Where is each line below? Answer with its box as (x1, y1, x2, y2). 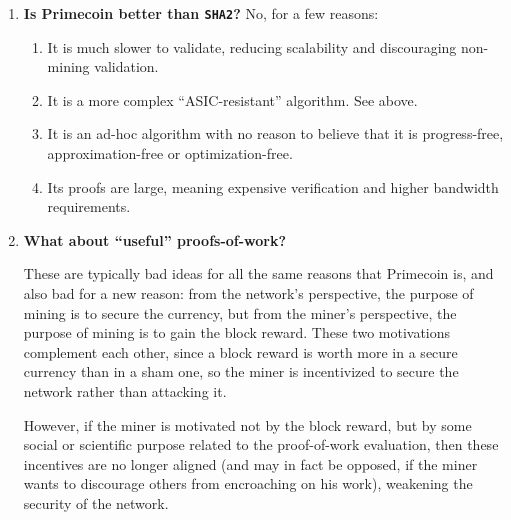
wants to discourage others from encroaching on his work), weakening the (23, 473, 473, 494)
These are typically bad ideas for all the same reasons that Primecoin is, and (23, 263, 494, 284)
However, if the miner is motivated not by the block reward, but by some (23, 414, 472, 435)
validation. (94, 56, 159, 77)
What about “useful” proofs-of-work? (23, 229, 287, 250)
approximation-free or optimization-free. (47, 143, 293, 164)
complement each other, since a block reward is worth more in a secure (23, 341, 458, 362)
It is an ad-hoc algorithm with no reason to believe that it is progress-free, (47, 123, 504, 144)
